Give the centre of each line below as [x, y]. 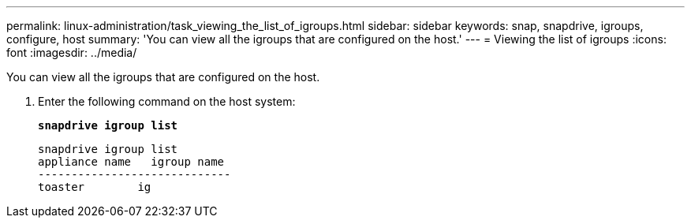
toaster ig [95, 187]
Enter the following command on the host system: [167, 101]
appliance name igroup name [131, 162]
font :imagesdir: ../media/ [72, 52]
